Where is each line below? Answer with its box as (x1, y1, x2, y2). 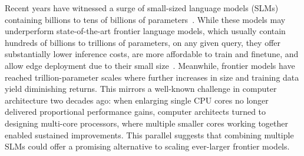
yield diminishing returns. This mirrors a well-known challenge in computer (5, 82, 277, 95)
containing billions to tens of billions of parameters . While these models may (5, 13, 286, 25)
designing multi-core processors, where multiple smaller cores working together (5, 117, 289, 129)
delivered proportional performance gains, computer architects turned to (5, 105, 266, 118)
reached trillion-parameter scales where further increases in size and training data (5, 71, 299, 83)
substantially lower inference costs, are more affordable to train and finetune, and (5, 48, 299, 60)
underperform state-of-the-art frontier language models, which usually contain (5, 25, 286, 37)
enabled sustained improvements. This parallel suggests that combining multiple (5, 128, 294, 141)
